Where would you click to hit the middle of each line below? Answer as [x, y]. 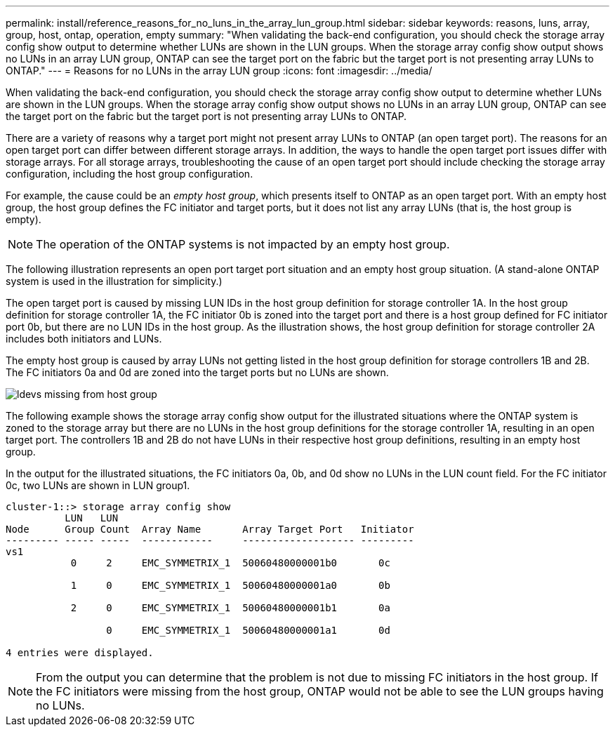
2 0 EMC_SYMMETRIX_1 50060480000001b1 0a [230, 608]
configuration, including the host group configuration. [130, 174]
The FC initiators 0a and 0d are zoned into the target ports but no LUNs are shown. [197, 372]
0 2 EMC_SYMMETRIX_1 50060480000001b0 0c [230, 563]
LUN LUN [92, 518]
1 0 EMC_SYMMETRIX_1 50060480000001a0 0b [230, 585]
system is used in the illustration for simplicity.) [114, 281]
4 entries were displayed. [80, 653]
